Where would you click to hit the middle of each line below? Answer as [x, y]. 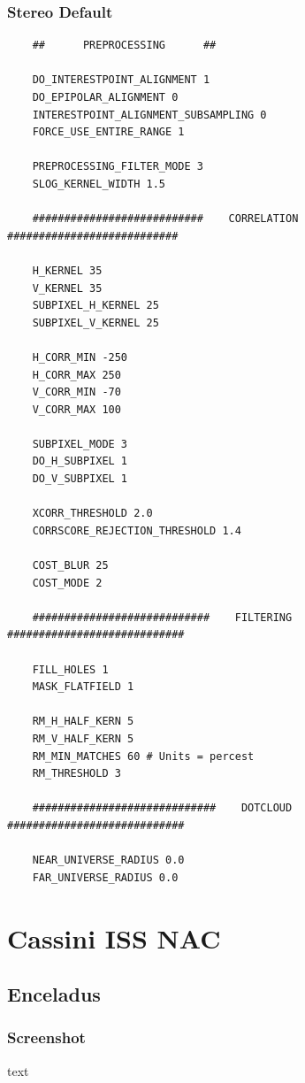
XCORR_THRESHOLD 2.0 [92, 514]
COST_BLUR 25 [70, 566]
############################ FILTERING [162, 617]
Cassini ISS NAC [114, 937]
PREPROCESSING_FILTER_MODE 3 [118, 167]
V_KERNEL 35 [67, 288]
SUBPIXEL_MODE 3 [80, 444]
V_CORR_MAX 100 [76, 409]
